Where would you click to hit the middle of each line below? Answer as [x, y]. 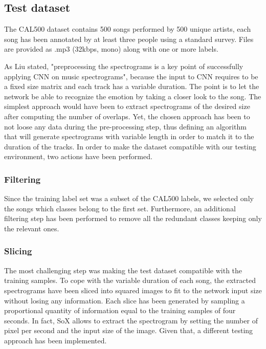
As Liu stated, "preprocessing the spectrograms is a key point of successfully [124, 66]
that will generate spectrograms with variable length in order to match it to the [129, 136]
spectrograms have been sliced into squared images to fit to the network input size [133, 290]
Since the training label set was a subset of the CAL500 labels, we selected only [129, 198]
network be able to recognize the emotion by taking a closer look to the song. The [133, 96]
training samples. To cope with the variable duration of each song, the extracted [130, 280]
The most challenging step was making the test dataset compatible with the [123, 270]
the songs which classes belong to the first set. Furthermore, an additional [120, 208]
